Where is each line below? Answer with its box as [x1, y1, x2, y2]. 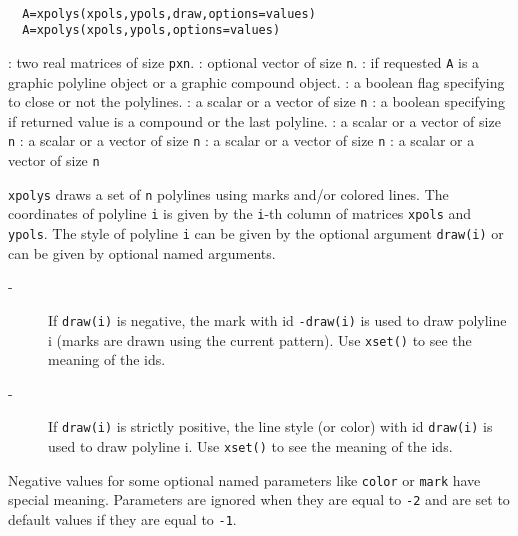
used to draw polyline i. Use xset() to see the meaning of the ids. [48, 436, 453, 457]
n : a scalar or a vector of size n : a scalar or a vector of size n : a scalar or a [8, 130, 475, 151]
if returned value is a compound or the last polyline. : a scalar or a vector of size [8, 110, 501, 131]
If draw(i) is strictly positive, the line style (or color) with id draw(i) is [48, 416, 493, 437]
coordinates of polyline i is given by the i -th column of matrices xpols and [8, 203, 472, 224]
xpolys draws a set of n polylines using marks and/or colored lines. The [8, 183, 449, 204]
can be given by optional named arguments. [8, 242, 276, 263]
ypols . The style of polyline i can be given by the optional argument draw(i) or [8, 223, 504, 244]
